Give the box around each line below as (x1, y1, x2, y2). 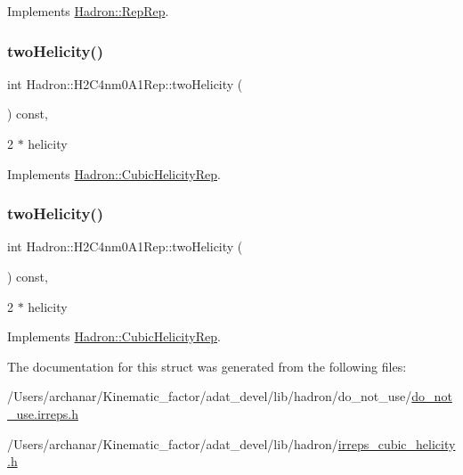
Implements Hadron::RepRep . (7, 2, 169, 20)
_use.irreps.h (7, 404, 78, 422)
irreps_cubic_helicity (337, 434, 456, 453)
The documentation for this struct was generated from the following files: (7, 356, 407, 375)
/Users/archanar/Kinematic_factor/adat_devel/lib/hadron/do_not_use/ (7, 387, 412, 405)
